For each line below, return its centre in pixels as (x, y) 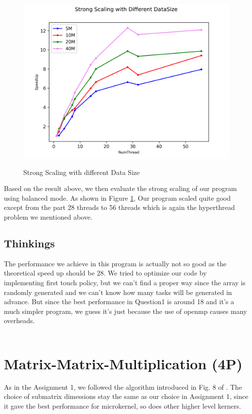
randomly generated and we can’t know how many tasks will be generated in (118, 292)
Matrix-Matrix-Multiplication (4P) (123, 363)
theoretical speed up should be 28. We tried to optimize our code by (105, 273)
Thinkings (29, 243)
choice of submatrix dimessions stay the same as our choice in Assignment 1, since (126, 396)
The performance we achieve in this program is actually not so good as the (115, 263)
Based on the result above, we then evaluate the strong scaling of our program (120, 188)
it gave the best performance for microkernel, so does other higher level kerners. (123, 405)
